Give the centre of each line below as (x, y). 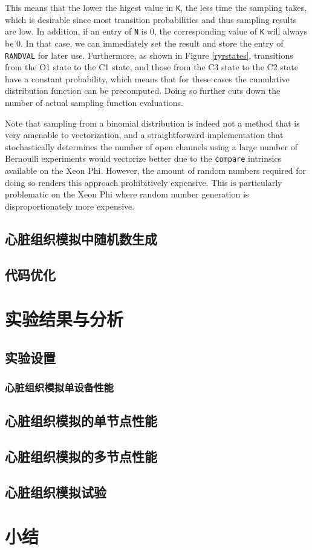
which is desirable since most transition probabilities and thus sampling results (151, 19)
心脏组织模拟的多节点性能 (81, 456)
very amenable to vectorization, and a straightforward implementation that (144, 135)
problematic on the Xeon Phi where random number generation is (127, 194)
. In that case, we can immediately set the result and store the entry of (152, 43)
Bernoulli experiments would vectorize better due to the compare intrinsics (143, 158)
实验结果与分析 (64, 319)
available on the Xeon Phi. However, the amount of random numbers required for (155, 170)
